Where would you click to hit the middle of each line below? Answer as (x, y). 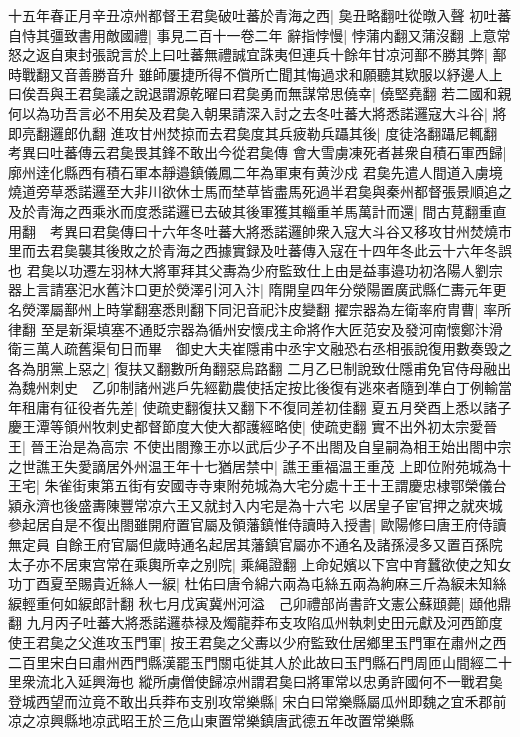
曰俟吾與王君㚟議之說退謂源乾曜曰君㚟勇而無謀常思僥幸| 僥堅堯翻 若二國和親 (260, 93)
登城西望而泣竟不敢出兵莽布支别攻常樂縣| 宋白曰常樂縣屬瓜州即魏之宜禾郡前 (257, 700)
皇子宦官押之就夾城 (439, 504)
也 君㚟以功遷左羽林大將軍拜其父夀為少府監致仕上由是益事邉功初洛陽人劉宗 (255, 269)
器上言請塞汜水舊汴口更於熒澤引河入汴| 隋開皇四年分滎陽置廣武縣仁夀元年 (250, 289)
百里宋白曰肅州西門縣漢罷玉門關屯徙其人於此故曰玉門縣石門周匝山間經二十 (266, 661)
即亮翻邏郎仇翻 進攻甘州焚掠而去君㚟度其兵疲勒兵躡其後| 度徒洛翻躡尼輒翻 (253, 132)
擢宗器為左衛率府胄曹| (406, 308)
